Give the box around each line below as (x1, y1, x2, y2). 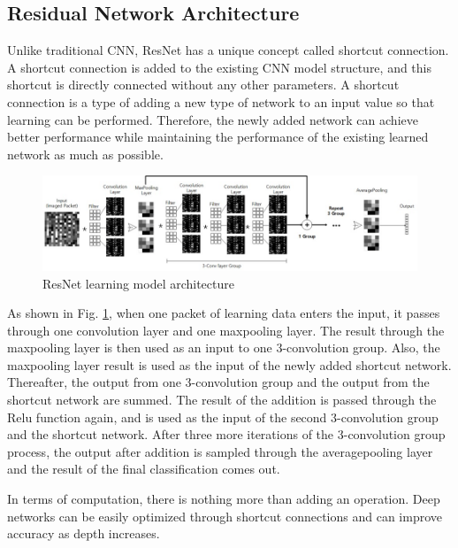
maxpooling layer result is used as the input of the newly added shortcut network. (7, 355, 452, 374)
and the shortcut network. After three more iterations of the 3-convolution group (7, 425, 446, 444)
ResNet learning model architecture (42, 274, 234, 292)
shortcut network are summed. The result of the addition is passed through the (7, 390, 437, 409)
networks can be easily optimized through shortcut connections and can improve (7, 506, 443, 525)
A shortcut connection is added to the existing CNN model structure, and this (7, 58, 432, 76)
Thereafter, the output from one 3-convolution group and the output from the (7, 373, 430, 391)
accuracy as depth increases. (7, 524, 160, 543)
